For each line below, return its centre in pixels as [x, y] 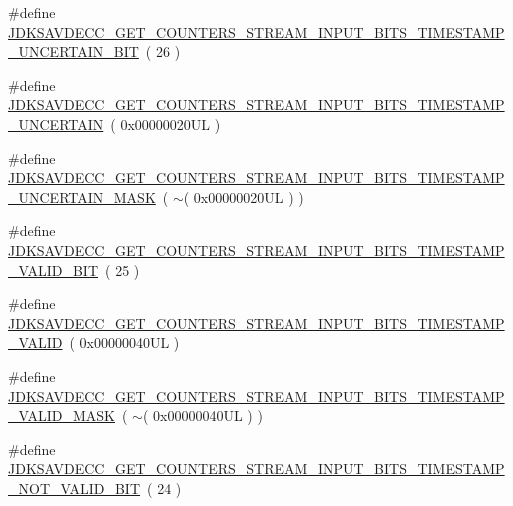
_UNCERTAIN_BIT [73, 51]
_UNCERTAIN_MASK [82, 196]
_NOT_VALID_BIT [74, 487]
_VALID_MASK [61, 415]
